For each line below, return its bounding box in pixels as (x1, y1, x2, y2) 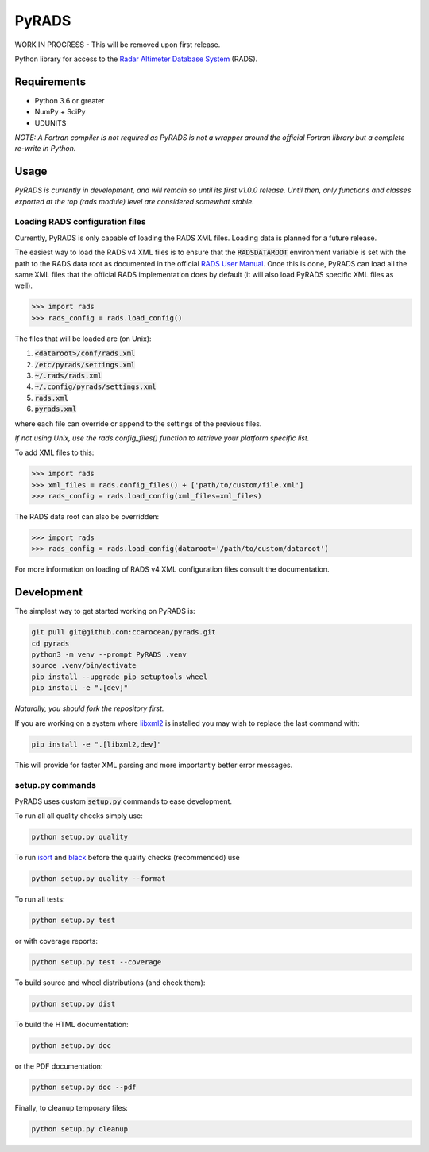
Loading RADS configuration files (14, 216, 146, 227)
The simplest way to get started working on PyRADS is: (14, 607, 195, 616)
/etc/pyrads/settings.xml (34, 360, 136, 369)
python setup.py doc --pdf (31, 1082, 137, 1092)
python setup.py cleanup (31, 1124, 129, 1133)
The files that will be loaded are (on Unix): (14, 334, 152, 343)
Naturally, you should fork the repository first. (14, 704, 164, 713)
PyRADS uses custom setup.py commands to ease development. (14, 796, 233, 806)
